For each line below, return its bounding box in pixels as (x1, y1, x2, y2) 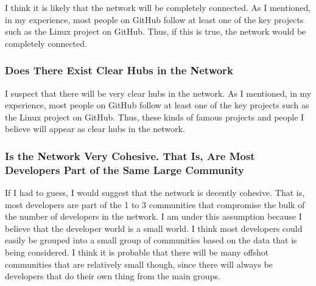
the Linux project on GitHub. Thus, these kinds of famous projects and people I (5, 110, 304, 123)
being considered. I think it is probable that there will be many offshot (5, 246, 269, 259)
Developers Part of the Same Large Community (5, 162, 244, 177)
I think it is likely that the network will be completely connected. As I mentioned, (5, 1, 311, 13)
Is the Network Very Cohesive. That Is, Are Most (5, 148, 255, 163)
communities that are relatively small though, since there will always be (5, 257, 273, 270)
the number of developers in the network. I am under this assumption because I (5, 210, 302, 223)
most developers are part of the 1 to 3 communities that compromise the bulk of (5, 198, 305, 211)
